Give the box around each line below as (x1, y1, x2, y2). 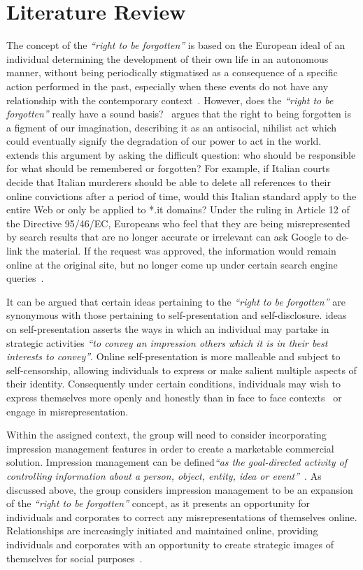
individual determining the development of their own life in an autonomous (6, 51, 329, 66)
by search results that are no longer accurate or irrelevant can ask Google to (6, 229, 333, 244)
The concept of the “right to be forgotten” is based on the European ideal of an (6, 38, 346, 52)
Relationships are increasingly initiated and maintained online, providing (6, 523, 318, 538)
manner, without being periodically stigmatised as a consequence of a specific (6, 65, 338, 80)
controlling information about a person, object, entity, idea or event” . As (6, 468, 322, 483)
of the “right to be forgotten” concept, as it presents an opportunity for (6, 496, 311, 511)
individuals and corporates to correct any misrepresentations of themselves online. (6, 509, 357, 524)
